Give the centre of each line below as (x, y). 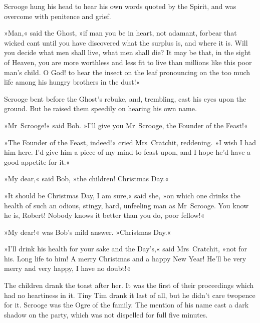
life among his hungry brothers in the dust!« (72, 82)
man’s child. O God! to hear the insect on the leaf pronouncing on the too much (127, 72)
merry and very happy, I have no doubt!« (67, 268)
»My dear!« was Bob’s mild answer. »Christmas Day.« (88, 232)
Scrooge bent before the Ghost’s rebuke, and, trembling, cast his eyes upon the (125, 98)
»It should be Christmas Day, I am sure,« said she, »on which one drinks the (122, 195)
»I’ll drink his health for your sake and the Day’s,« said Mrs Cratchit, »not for (126, 249)
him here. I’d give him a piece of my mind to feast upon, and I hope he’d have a (127, 152)
